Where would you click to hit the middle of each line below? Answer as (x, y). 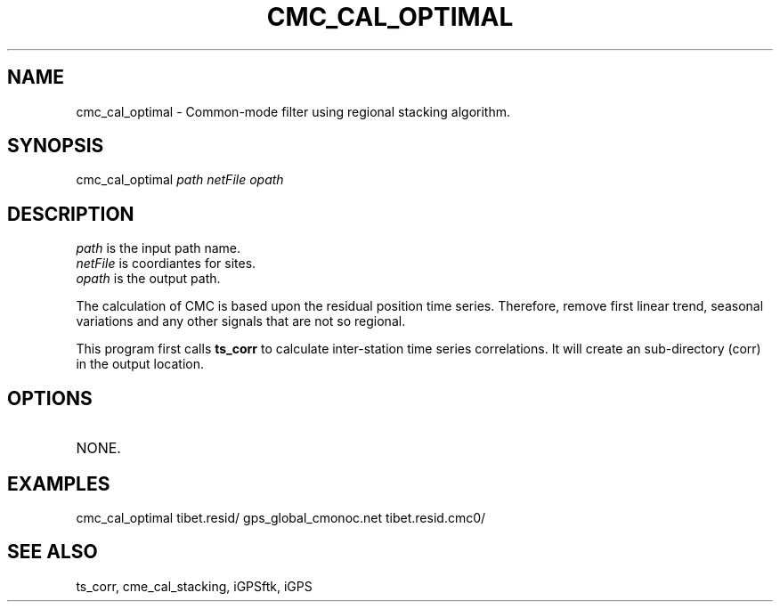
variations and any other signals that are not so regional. (241, 321)
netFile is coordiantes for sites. (166, 264)
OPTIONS (50, 398)
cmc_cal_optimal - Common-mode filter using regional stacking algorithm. (293, 111)
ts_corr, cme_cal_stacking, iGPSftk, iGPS (194, 586)
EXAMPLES (59, 483)
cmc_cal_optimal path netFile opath (180, 180)
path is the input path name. (158, 248)
